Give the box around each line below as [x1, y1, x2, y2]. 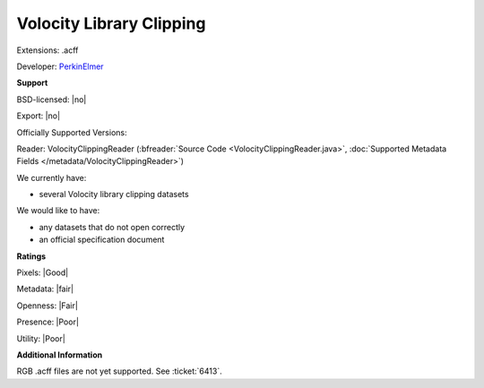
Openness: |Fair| [16, 300, 78, 311]
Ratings [16, 251, 47, 262]
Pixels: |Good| [16, 267, 69, 278]
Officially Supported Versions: [16, 126, 127, 138]
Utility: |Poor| [16, 332, 66, 344]
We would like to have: [16, 205, 100, 216]
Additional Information [16, 349, 103, 360]
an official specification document [39, 234, 165, 246]
